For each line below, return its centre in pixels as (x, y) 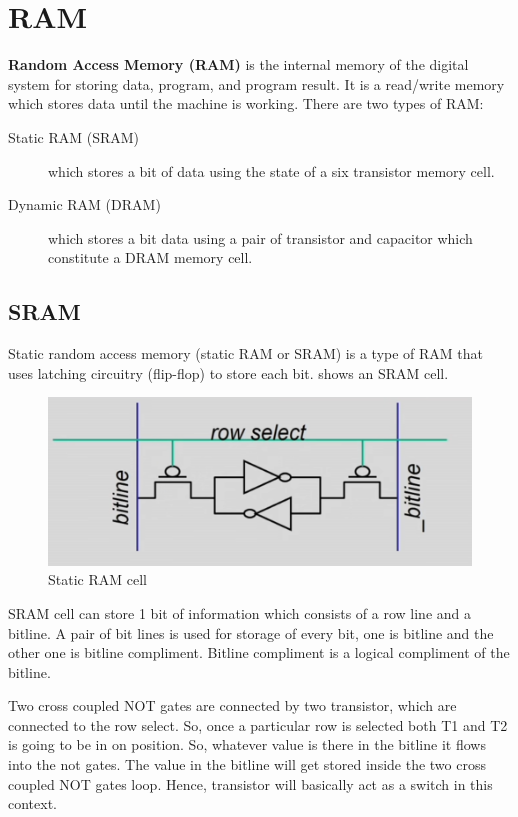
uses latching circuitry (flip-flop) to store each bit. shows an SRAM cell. (228, 372)
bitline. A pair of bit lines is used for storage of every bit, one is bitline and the (251, 632)
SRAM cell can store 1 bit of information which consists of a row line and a (239, 612)
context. (32, 803)
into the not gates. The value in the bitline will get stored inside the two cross (247, 764)
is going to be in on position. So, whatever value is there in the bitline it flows (247, 744)
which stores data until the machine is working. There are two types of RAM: (246, 103)
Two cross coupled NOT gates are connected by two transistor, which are (232, 705)
